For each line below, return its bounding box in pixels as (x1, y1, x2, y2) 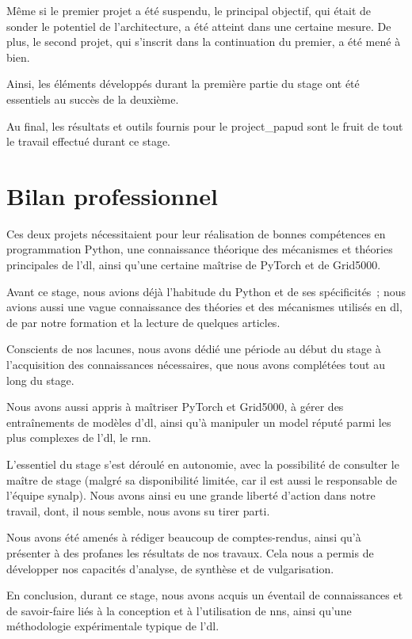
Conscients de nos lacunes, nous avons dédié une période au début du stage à (6, 340, 381, 357)
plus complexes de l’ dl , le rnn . (6, 429, 151, 446)
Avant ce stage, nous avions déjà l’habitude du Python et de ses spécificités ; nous (6, 283, 406, 299)
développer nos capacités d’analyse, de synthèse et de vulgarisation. (6, 560, 334, 576)
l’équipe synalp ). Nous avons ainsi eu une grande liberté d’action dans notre (6, 487, 376, 504)
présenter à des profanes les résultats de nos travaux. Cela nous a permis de (6, 544, 374, 561)
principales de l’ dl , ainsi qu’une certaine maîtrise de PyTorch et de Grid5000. (6, 257, 381, 273)
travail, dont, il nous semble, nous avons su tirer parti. (6, 502, 270, 519)
